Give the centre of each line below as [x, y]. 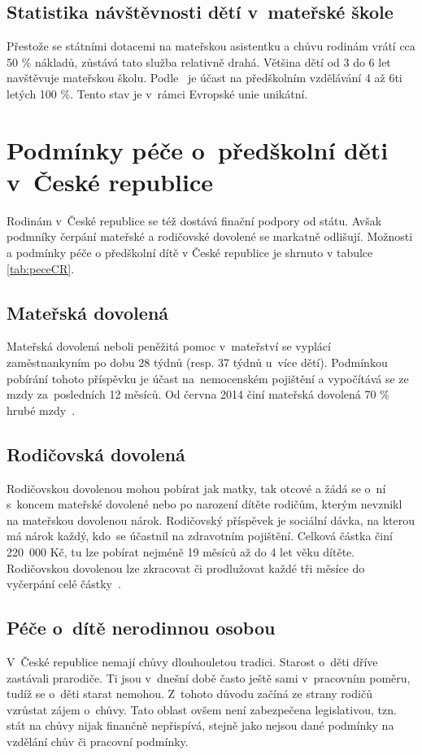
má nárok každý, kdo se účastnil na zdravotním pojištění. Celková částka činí [200, 536]
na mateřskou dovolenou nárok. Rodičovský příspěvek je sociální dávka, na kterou [211, 519]
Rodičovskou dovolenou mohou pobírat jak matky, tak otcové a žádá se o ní [196, 488]
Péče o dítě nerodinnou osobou [141, 628]
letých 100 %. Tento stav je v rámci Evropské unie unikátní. [157, 93]
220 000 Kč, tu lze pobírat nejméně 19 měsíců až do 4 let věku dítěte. [181, 552]
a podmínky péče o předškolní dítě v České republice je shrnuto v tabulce [190, 253]
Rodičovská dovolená [96, 454]
